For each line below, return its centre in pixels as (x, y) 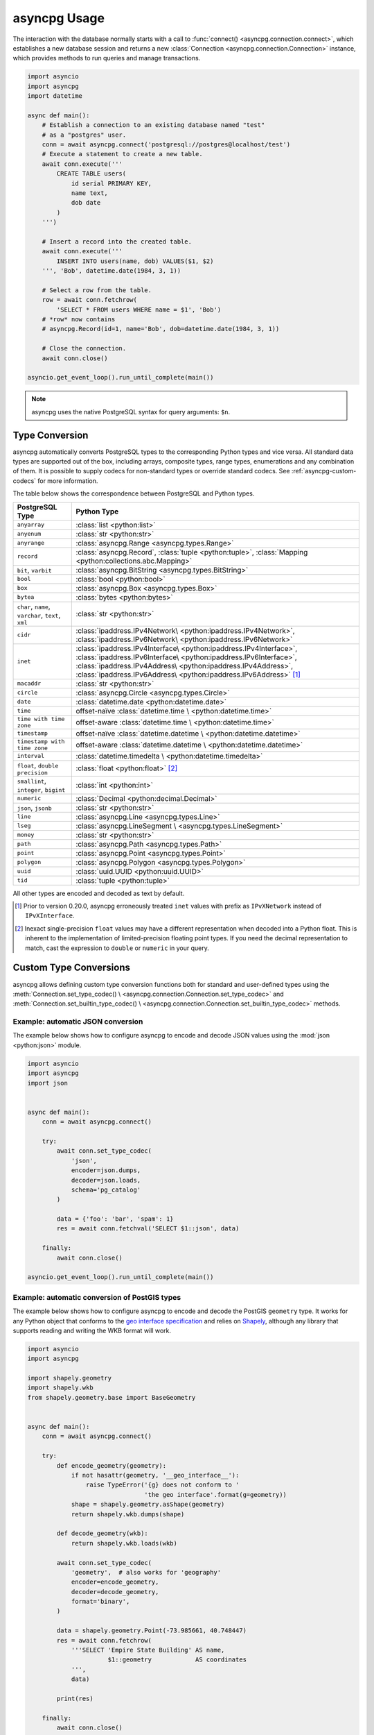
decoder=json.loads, (106, 1180)
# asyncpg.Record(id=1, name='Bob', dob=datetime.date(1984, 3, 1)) (161, 329)
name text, (90, 193)
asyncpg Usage (59, 18)
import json (48, 1083)
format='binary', (100, 1602)
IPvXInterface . (50, 915)
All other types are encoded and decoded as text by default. (99, 893)
